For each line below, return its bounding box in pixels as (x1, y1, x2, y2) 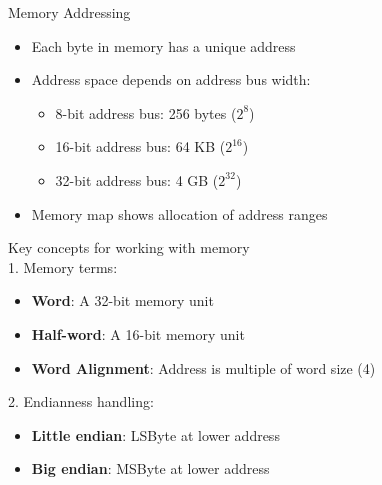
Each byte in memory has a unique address (31, 35, 296, 56)
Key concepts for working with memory (8, 237, 250, 258)
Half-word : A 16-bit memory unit (31, 323, 245, 344)
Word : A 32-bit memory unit (31, 290, 214, 311)
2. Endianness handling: (8, 391, 154, 412)
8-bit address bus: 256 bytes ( (55, 102, 237, 123)
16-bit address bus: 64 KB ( (55, 136, 226, 157)
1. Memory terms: (8, 256, 118, 277)
